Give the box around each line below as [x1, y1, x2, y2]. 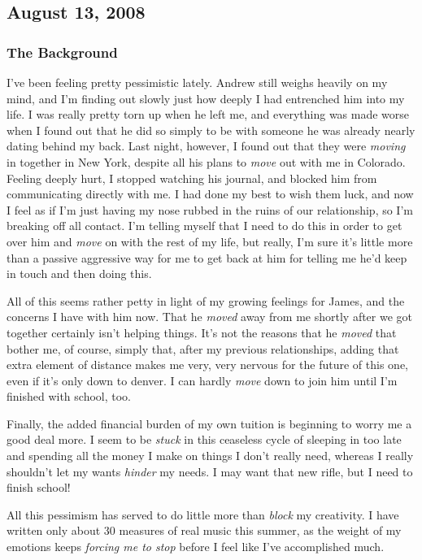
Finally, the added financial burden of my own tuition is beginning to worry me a [7, 415, 412, 432]
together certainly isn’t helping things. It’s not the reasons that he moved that [7, 323, 397, 341]
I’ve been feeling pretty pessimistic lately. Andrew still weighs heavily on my [7, 74, 388, 90]
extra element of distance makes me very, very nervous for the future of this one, [7, 356, 409, 373]
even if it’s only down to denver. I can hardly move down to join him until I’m [7, 371, 398, 389]
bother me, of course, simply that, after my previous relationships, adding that [7, 340, 399, 357]
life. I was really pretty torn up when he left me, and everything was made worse [7, 106, 410, 123]
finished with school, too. [7, 388, 132, 405]
